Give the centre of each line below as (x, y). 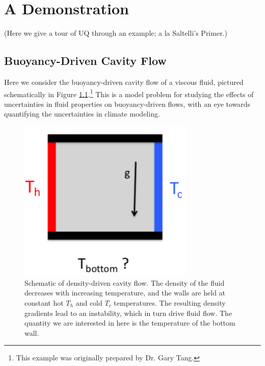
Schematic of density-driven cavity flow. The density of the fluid (125, 282)
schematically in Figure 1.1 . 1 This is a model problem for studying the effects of (129, 93)
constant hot (44, 302)
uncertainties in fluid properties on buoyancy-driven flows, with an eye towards (127, 104)
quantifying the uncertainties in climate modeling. (82, 114)
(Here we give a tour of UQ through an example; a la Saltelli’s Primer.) (116, 33)
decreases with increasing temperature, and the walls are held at (125, 293)
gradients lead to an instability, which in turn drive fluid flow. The (128, 313)
